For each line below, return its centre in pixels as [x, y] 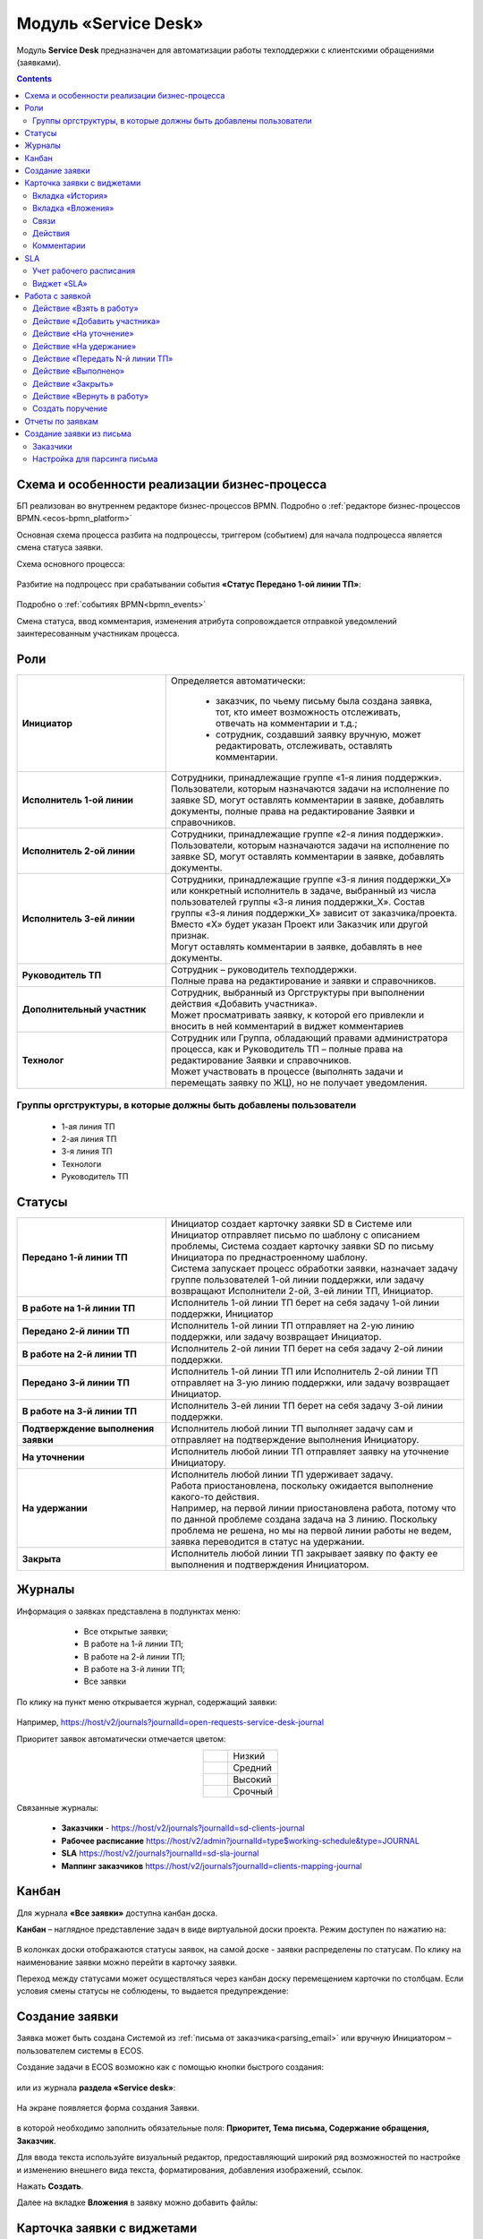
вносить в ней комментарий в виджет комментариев [287, 1025]
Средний [252, 1768]
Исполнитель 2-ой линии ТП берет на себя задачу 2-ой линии [307, 1349]
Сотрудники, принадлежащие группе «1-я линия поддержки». [306, 777]
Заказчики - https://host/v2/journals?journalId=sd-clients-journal [183, 1828]
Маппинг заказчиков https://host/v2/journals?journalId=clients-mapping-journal [212, 1866]
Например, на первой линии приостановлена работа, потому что [313, 1508]
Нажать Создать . [50, 2186]
